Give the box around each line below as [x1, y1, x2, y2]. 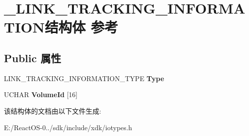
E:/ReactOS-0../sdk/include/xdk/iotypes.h [4, 122, 132, 132]
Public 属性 [4, 50, 61, 65]
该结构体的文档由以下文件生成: [4, 105, 101, 116]
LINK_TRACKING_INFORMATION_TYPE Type [4, 73, 164, 83]
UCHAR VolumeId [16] [4, 89, 78, 100]
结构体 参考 [45, 17, 118, 37]
